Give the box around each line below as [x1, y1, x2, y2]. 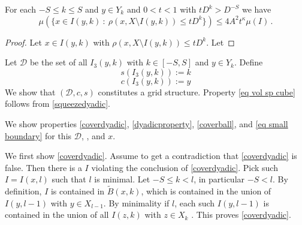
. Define [234, 56, 263, 68]
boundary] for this [5, 129, 72, 142]
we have [241, 3, 271, 15]
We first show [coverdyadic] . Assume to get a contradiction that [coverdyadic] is [5, 149, 297, 162]
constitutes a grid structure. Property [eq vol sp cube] [98, 85, 295, 98]
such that [52, 173, 86, 185]
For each [5, 3, 36, 15]
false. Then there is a [5, 161, 82, 173]
